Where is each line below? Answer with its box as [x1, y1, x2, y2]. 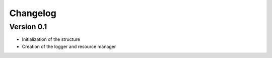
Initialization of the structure [22, 36, 81, 42]
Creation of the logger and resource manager [22, 43, 116, 49]
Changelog [9, 8, 56, 19]
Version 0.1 [9, 22, 47, 31]
